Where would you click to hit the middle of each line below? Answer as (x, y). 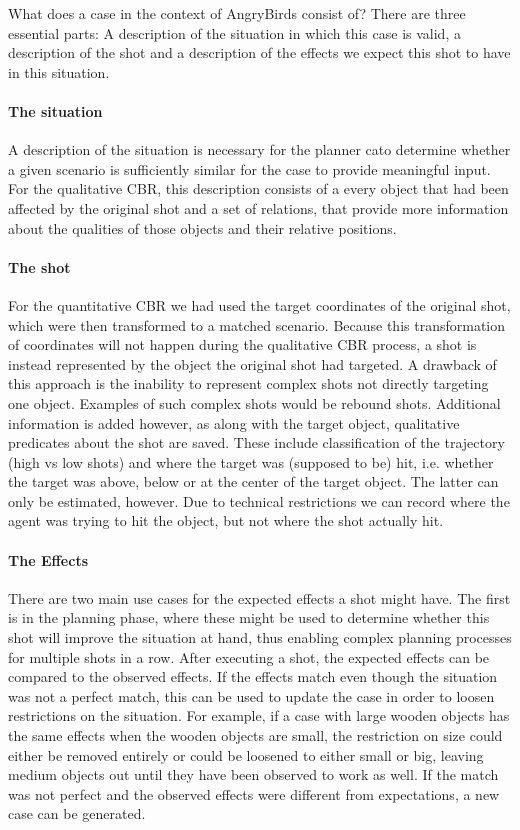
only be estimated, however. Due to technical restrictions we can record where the (259, 500)
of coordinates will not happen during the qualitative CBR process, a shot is (242, 344)
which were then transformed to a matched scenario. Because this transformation (256, 324)
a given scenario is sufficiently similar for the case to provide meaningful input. (249, 168)
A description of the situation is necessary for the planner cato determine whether (259, 149)
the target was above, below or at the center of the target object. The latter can (253, 481)
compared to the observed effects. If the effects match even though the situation (253, 676)
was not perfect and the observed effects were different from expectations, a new (254, 793)
